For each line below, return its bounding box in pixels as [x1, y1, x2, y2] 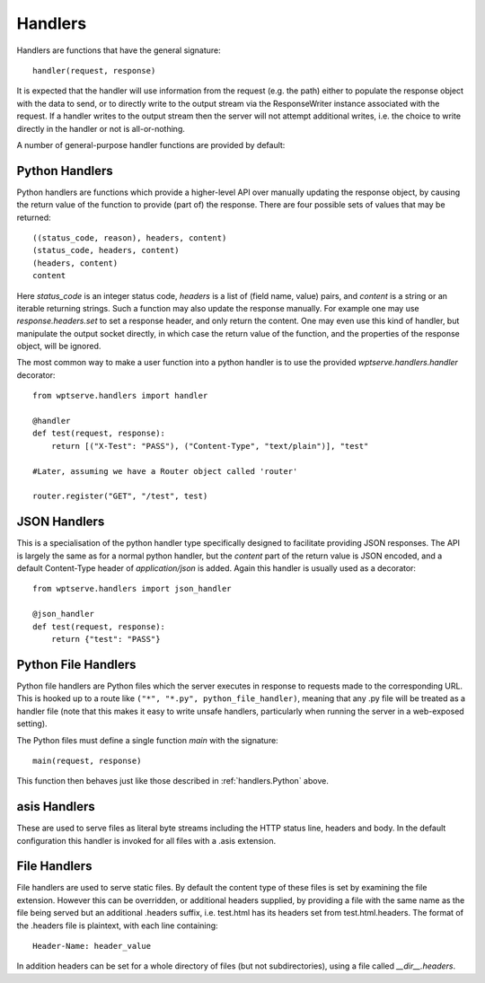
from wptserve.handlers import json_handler [32, 584, 233, 594]
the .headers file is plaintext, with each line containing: [16, 920, 219, 931]
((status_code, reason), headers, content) [32, 233, 227, 242]
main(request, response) [32, 755, 142, 766]
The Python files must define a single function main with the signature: [16, 734, 278, 745]
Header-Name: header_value [32, 941, 152, 952]
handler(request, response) [32, 66, 156, 75]
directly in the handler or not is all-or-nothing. [16, 123, 186, 134]
